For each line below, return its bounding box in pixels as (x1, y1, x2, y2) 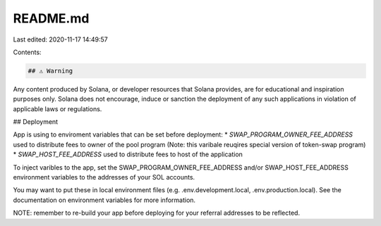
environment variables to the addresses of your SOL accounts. (13, 173, 195, 182)
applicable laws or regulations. (13, 104, 102, 113)
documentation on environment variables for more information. (13, 196, 196, 204)
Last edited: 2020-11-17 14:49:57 (13, 35, 109, 44)
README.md (13, 11, 90, 26)
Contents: (13, 48, 42, 56)
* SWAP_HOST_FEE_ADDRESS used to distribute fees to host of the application (13, 150, 243, 158)
